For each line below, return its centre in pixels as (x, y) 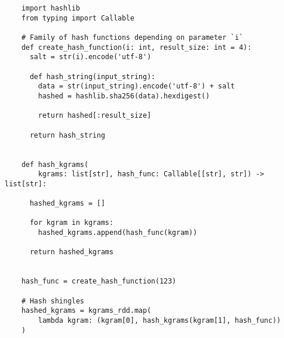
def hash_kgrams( (55, 164)
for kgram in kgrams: (72, 223)
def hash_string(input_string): (92, 76)
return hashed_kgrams (72, 252)
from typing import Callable (78, 18)
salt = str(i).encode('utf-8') (90, 57)
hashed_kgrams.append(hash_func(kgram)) (118, 233)
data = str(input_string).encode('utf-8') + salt (136, 86)
